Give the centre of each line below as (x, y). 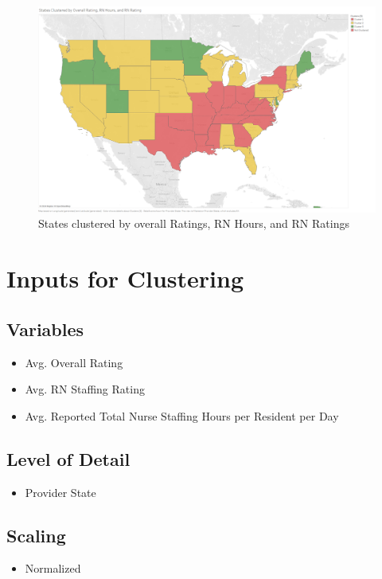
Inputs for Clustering (125, 278)
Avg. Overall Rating (74, 362)
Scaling (36, 535)
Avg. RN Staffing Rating (85, 389)
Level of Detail (68, 458)
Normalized (53, 568)
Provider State (60, 492)
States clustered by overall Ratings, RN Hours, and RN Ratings (194, 223)
